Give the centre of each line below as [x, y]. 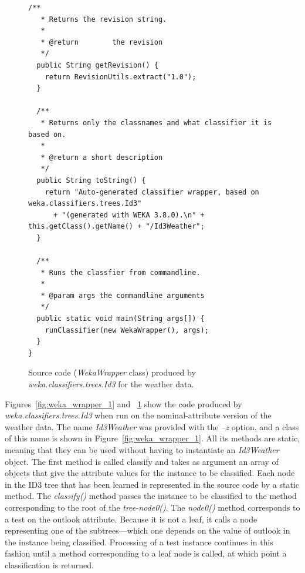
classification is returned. [49, 564]
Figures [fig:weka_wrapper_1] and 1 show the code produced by [123, 403]
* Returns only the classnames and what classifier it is [156, 123]
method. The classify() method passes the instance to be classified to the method [151, 496]
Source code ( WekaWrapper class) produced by [112, 372]
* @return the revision [102, 42]
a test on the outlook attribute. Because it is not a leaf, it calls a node [131, 519]
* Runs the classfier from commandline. [121, 272]
